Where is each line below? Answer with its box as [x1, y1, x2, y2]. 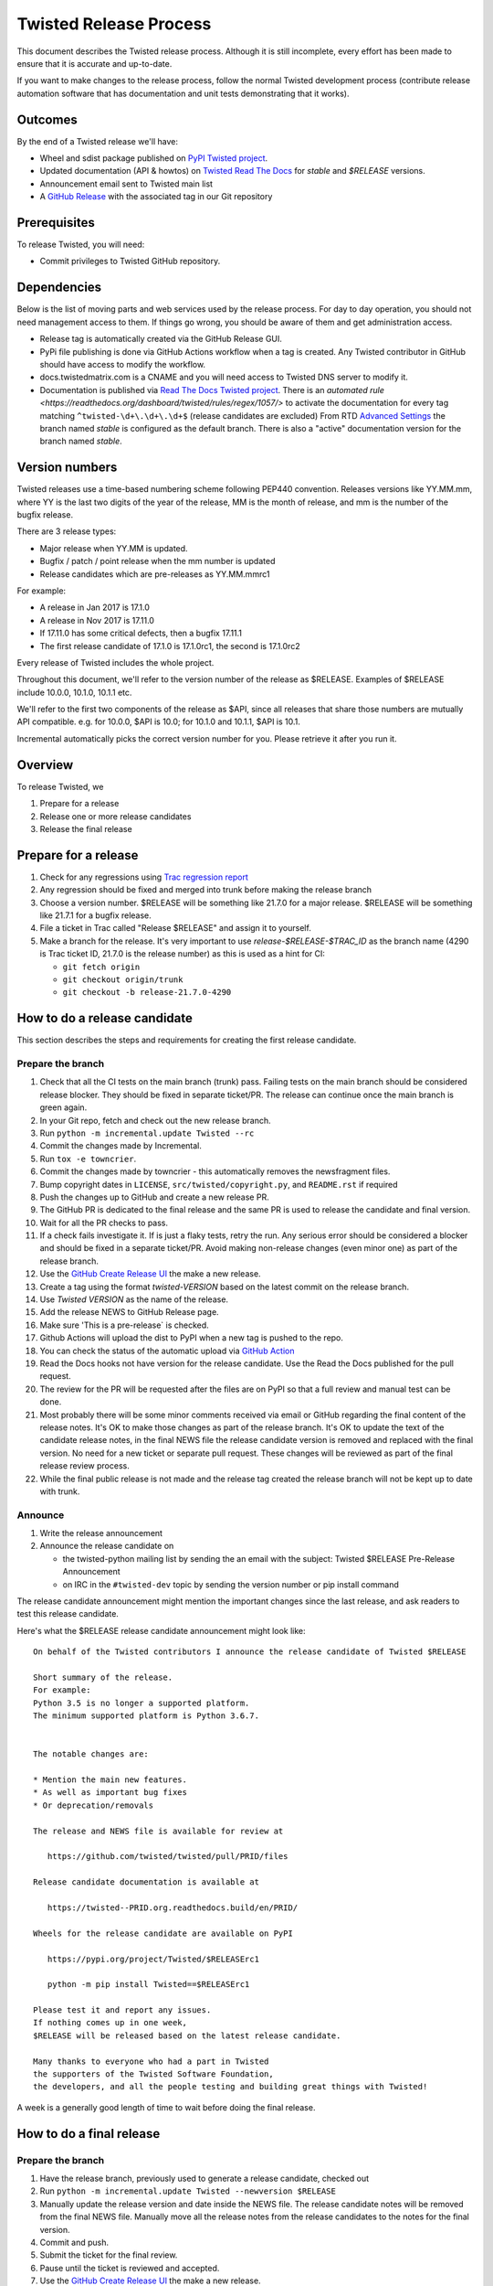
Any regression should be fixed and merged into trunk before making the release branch [39, 884, 372, 895]
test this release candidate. [16, 1608, 119, 1619]
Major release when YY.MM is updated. [39, 542, 188, 553]
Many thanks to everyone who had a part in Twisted [33, 2056, 269, 2067]
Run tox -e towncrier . [39, 1153, 137, 1164]
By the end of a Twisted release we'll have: [16, 135, 178, 146]
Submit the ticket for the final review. [39, 2249, 178, 2260]
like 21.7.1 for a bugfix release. [39, 910, 152, 921]
